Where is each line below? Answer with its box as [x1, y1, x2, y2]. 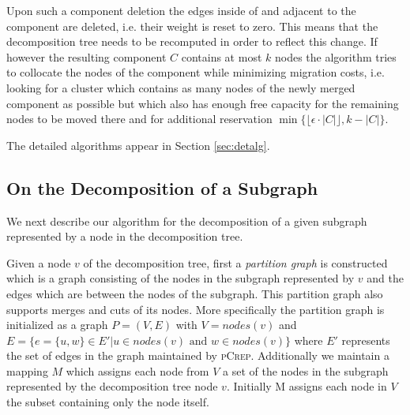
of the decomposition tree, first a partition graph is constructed [83, 254, 388, 271]
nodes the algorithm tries [274, 48, 397, 65]
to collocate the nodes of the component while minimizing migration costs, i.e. [6, 64, 385, 80]
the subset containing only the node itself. [6, 394, 209, 410]
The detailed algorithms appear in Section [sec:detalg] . [6, 136, 270, 153]
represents [341, 331, 390, 348]
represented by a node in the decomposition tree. [6, 228, 243, 245]
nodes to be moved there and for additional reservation [6, 110, 273, 127]
